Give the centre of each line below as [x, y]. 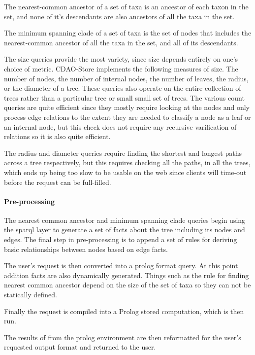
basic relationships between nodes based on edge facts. [86, 249]
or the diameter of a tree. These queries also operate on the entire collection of [123, 88]
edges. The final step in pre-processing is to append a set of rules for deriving [121, 239]
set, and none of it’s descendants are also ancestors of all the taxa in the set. [119, 16]
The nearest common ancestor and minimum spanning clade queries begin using [125, 220]
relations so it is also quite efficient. [57, 136]
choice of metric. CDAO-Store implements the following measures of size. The [121, 68]
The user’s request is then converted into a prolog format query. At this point [121, 266]
